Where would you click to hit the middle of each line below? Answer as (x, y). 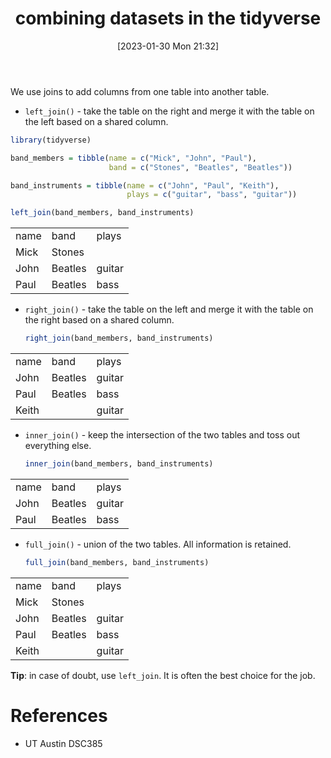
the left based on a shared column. (96, 121)
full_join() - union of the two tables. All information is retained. (158, 544)
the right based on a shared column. (99, 320)
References (59, 716)
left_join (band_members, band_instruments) (102, 213)
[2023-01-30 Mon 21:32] (168, 46)
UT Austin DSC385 (63, 743)
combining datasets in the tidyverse (168, 18)
